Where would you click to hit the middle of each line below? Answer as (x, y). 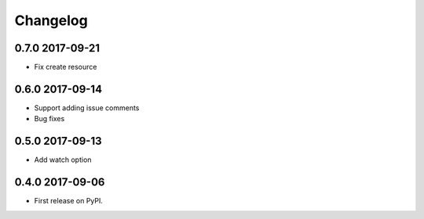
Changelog (51, 20)
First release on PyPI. (69, 201)
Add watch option (63, 160)
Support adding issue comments (87, 108)
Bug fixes (49, 119)
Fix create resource (66, 67)
